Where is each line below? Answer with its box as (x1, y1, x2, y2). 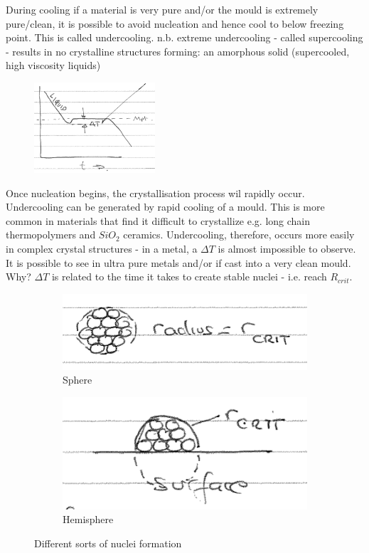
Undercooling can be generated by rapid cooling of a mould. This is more (6, 199, 325, 214)
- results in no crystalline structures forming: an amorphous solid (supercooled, (6, 43, 350, 58)
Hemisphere (63, 512, 114, 527)
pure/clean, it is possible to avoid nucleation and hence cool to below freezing (6, 16, 344, 31)
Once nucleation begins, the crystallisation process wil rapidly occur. (6, 185, 305, 200)
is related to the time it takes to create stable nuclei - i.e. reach (51, 269, 327, 284)
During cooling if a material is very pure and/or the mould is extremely (6, 2, 319, 16)
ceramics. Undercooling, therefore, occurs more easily (123, 227, 355, 242)
